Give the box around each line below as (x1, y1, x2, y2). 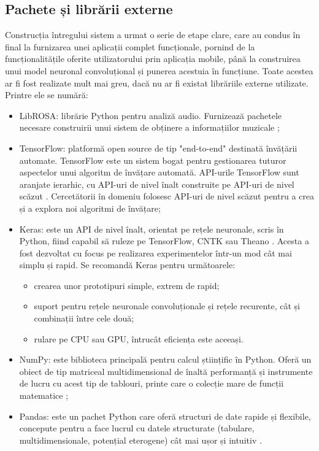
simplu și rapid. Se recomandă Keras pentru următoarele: (19, 258, 236, 271)
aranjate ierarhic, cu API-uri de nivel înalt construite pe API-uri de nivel (19, 177, 294, 190)
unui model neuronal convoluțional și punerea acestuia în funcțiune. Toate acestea (5, 64, 313, 77)
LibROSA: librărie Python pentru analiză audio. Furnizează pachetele (19, 109, 282, 121)
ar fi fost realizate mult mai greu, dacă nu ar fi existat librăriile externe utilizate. (5, 76, 309, 89)
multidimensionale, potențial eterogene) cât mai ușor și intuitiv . (19, 433, 262, 446)
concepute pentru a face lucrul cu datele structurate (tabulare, (19, 422, 255, 434)
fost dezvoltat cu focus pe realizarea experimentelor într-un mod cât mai (19, 246, 292, 259)
